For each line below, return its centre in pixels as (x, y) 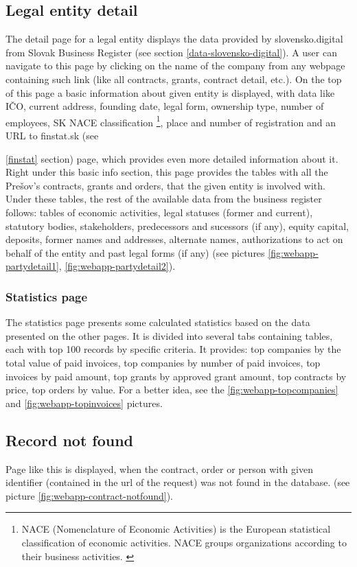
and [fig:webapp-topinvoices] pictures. (84, 403)
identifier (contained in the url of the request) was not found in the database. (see (178, 482)
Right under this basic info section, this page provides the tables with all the (167, 172)
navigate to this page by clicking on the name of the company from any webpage (175, 66)
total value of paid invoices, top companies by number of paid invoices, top (163, 362)
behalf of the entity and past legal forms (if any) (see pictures (135, 252)
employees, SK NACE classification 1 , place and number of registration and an (171, 121)
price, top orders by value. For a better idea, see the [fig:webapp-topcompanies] (172, 390)
